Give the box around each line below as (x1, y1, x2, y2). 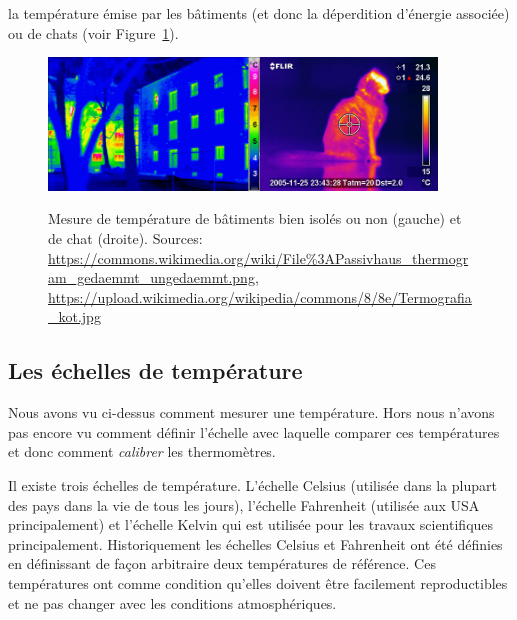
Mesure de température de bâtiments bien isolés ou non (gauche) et (48, 208, 462, 229)
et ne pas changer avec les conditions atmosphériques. (8, 592, 337, 613)
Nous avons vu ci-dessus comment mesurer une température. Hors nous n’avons (8, 402, 495, 423)
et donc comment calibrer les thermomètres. (8, 441, 276, 462)
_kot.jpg (48, 306, 101, 327)
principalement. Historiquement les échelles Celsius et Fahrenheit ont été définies (8, 533, 503, 554)
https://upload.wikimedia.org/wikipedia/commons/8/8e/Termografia (48, 286, 472, 307)
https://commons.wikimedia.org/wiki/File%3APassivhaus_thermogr (48, 247, 469, 268)
